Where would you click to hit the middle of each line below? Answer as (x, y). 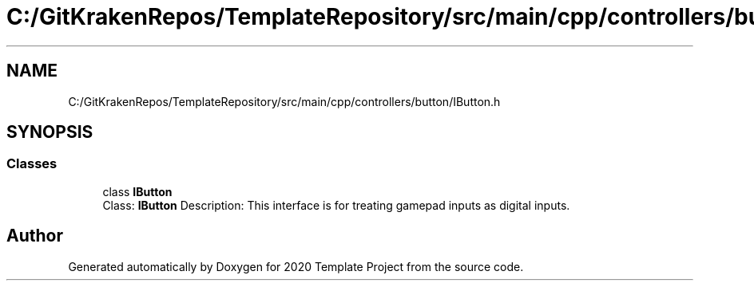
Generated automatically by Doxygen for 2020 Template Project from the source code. (296, 266)
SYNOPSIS (50, 132)
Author (35, 236)
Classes (32, 164)
